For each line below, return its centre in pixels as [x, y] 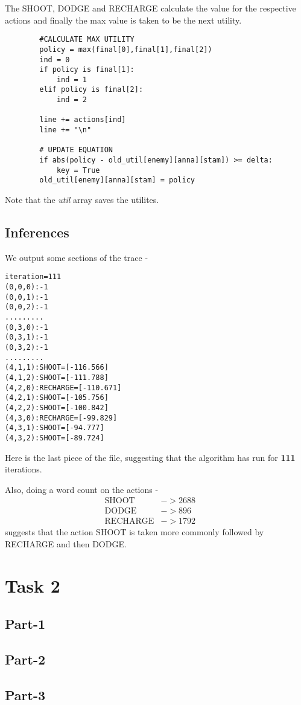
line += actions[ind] [83, 120]
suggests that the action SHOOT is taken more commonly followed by [135, 532]
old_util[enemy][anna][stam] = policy [117, 180]
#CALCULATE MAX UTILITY [87, 40]
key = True [78, 170]
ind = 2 [72, 100]
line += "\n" [65, 130]
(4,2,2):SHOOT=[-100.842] [57, 407]
